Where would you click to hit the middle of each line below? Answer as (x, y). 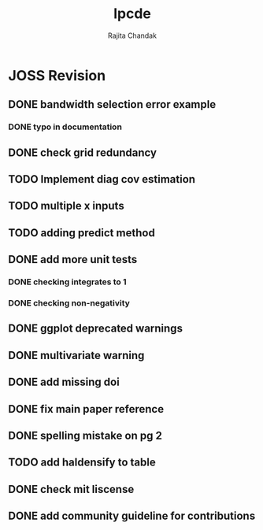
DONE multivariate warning (76, 355)
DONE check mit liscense (71, 489)
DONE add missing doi (64, 382)
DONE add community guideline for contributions (132, 516)
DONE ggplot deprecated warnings (96, 329)
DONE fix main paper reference (86, 409)
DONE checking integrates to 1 (68, 282)
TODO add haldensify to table (82, 463)
